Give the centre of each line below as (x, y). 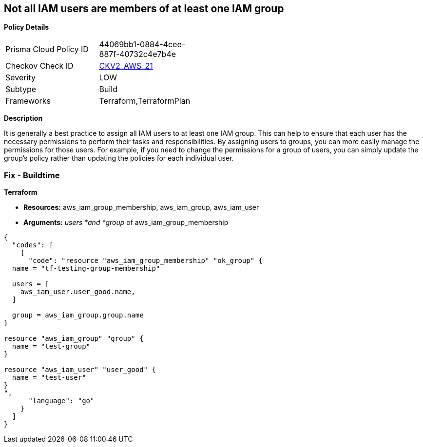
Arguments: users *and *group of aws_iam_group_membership (126, 223)
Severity (20, 78)
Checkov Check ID (39, 66)
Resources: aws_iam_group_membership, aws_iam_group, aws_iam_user (141, 207)
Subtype (21, 89)
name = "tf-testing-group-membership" (86, 269)
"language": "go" (61, 401)
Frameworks (28, 101)
